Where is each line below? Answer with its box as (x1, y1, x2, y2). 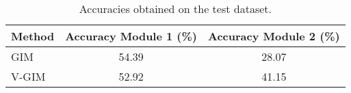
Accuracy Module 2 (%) (208, 28, 340, 44)
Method (11, 28, 55, 44)
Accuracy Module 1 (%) (65, 28, 197, 44)
